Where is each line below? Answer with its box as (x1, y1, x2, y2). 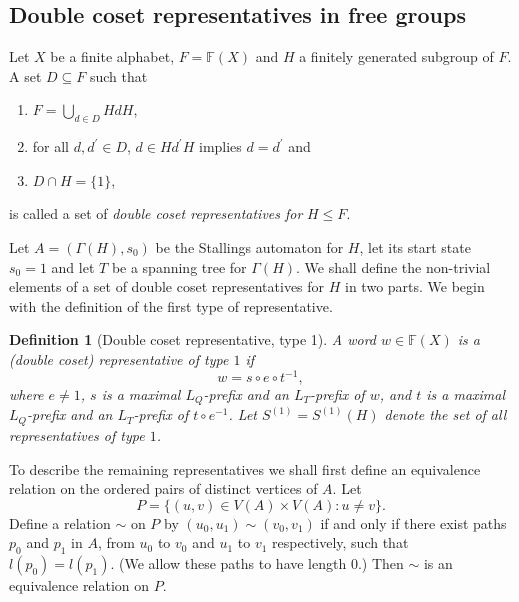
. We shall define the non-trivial (296, 256, 491, 277)
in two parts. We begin (345, 276, 485, 297)
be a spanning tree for (111, 256, 247, 277)
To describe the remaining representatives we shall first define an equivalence (9, 458, 481, 479)
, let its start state (359, 236, 471, 257)
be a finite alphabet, (50, 46, 175, 67)
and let (51, 256, 95, 277)
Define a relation (9, 512, 111, 533)
